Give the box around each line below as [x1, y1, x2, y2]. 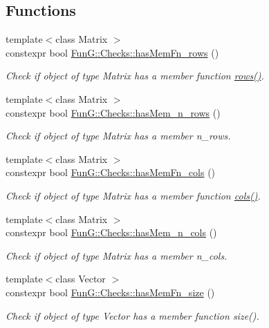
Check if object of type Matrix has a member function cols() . [6, 188, 261, 202]
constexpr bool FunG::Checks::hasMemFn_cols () [6, 165, 216, 180]
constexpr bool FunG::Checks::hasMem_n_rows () [6, 105, 221, 119]
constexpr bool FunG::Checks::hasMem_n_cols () [6, 225, 217, 240]
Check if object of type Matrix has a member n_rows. [6, 128, 231, 143]
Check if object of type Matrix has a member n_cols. [6, 248, 228, 262]
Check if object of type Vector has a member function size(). [6, 308, 259, 322]
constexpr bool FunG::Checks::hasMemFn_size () [6, 284, 215, 299]
